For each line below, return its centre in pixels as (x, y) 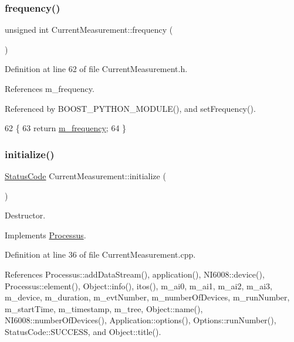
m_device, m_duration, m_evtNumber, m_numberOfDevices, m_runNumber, (147, 297)
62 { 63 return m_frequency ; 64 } (66, 128)
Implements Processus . (45, 235)
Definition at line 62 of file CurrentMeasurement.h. (96, 69)
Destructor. (25, 215)
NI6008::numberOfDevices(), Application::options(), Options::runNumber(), (141, 320)
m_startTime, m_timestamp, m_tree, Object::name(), (104, 308)
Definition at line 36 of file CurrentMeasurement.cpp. (100, 254)
